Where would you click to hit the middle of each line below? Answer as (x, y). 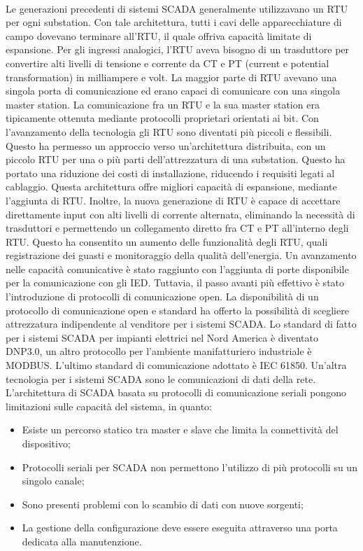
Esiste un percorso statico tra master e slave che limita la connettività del (180, 430)
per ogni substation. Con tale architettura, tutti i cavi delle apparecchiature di (174, 22)
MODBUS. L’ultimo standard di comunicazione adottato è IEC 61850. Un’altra (176, 365)
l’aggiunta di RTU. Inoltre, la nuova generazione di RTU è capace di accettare (173, 200)
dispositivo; (46, 443)
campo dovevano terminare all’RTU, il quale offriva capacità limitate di (159, 35)
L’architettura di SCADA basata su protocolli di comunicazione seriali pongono (176, 392)
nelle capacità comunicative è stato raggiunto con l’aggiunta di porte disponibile (177, 268)
